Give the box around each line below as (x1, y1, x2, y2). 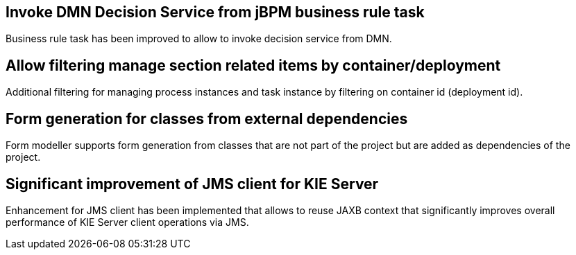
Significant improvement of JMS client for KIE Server (6, 175, 379, 193)
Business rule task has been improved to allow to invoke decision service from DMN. (6, 33, 392, 45)
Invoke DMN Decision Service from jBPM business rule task (6, 3, 425, 21)
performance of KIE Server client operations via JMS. (6, 216, 249, 228)
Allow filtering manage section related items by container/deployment (6, 56, 501, 74)
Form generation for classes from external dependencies (6, 109, 408, 127)
